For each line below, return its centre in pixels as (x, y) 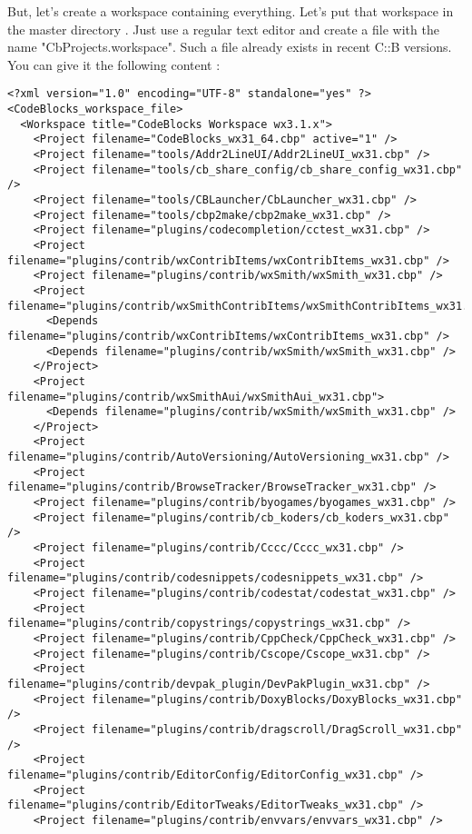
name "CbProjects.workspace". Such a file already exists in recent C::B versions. (230, 47)
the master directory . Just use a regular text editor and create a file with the (223, 29)
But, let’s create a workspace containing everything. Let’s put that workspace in (231, 11)
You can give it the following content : (114, 64)
